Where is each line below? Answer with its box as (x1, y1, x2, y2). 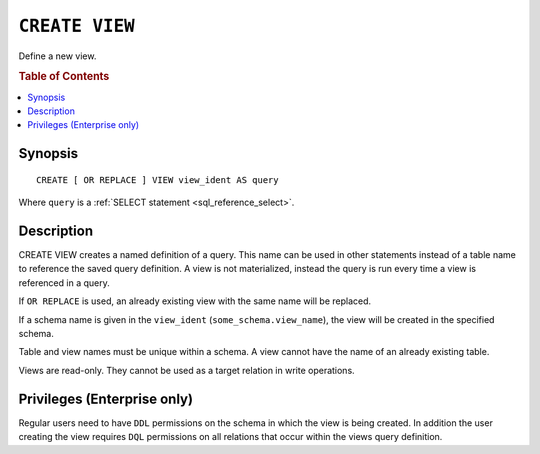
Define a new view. (18, 50, 97, 62)
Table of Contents (18, 70, 110, 84)
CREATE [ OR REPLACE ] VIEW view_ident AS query (36, 174, 279, 185)
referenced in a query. (18, 276, 110, 289)
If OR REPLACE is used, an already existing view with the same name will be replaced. (18, 295, 372, 307)
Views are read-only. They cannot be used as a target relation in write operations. (18, 364, 355, 376)
